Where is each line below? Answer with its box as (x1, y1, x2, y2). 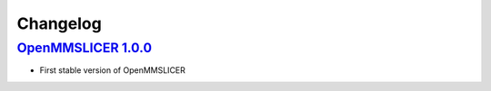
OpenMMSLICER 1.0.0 (16, 40, 152, 56)
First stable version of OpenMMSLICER (39, 65, 186, 76)
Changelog (16, 14, 102, 33)
